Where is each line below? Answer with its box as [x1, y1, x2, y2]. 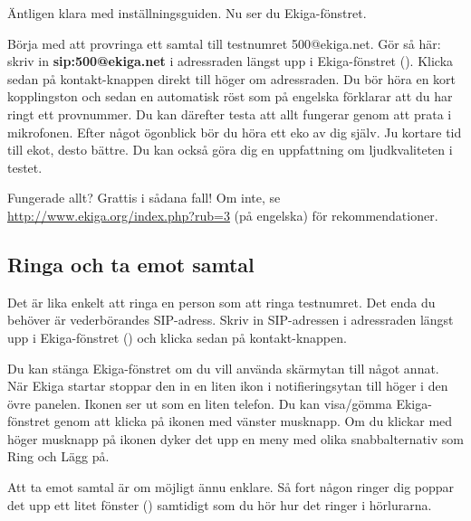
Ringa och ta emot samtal [7, 250, 255, 278]
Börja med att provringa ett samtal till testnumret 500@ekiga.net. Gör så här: [7, 33, 441, 52]
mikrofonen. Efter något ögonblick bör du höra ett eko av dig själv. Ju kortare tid [7, 122, 462, 141]
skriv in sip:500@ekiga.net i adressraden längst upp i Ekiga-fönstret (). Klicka [7, 52, 454, 71]
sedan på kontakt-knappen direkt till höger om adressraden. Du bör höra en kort [7, 69, 457, 88]
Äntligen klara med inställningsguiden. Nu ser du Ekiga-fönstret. [7, 4, 367, 22]
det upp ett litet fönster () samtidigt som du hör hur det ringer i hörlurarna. [7, 495, 432, 514]
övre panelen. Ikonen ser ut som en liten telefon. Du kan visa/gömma [7, 393, 392, 412]
